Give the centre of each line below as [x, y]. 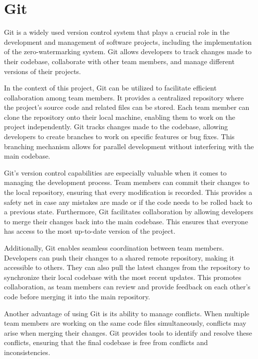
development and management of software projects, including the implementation [128, 42]
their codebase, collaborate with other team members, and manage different [119, 61]
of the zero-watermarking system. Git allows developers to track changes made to [128, 51]
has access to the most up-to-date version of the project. [90, 231]
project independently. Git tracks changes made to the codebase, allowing [116, 127]
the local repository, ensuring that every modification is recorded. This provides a [128, 192]
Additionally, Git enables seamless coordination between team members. [114, 248]
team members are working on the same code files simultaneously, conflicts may [125, 323]
